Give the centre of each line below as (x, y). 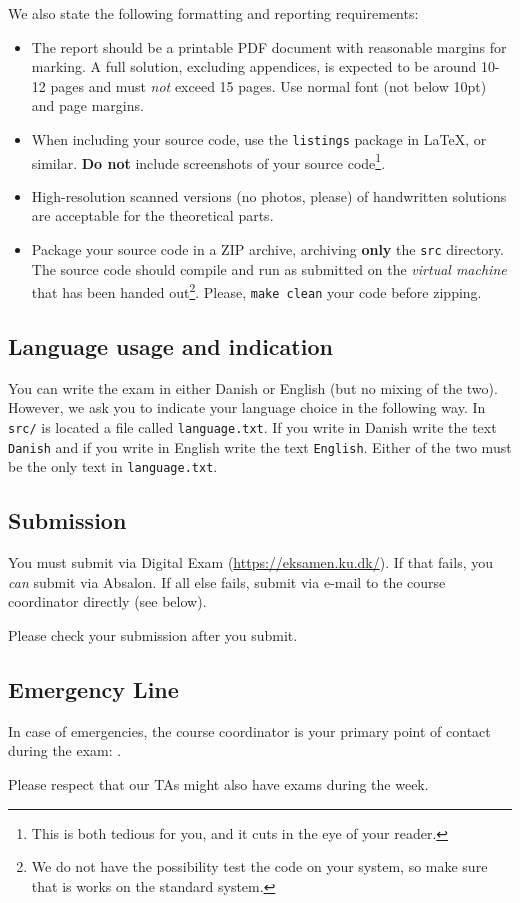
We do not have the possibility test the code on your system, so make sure (259, 866)
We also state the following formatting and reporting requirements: (213, 13)
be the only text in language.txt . (113, 466)
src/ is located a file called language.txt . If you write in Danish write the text (252, 427)
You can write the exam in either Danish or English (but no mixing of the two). (253, 387)
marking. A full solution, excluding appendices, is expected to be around (254, 66)
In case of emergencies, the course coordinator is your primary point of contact (249, 730)
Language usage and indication (170, 346)
